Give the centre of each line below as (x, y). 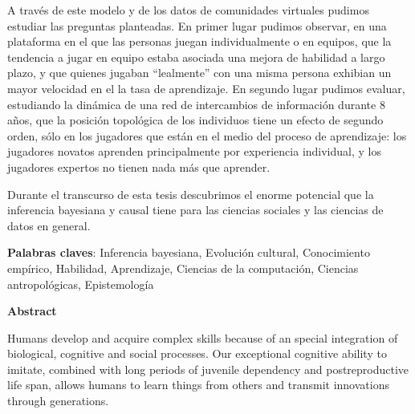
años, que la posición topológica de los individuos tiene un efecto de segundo (195, 120)
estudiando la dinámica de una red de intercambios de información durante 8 (196, 104)
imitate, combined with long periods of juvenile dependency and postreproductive (208, 369)
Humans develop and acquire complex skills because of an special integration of (203, 337)
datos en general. (49, 225)
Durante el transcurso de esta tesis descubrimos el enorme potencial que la (191, 194)
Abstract (32, 311)
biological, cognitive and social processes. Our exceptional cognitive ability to (197, 353)
